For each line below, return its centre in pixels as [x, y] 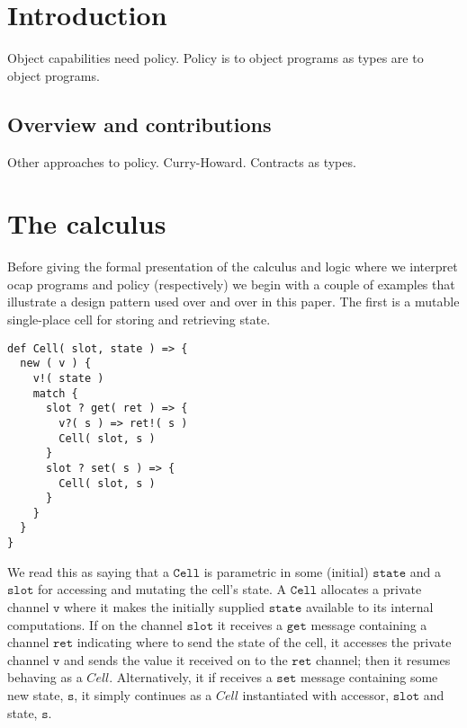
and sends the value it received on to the [175, 659]
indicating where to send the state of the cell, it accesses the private [264, 642]
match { [55, 393]
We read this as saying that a [88, 571]
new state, [36, 694]
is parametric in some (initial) [286, 571]
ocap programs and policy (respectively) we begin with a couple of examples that [231, 284]
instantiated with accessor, [316, 694]
